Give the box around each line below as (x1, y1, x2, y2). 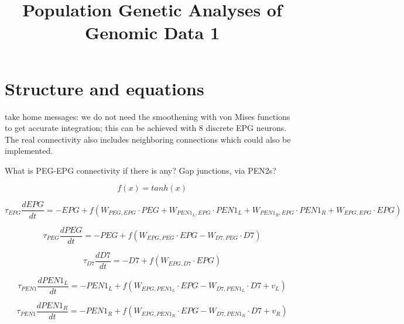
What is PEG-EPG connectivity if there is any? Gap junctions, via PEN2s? (5, 164, 276, 176)
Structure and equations (5, 76, 204, 100)
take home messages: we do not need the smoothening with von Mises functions (5, 110, 290, 122)
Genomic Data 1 (84, 20, 220, 44)
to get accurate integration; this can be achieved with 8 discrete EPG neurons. (5, 122, 287, 134)
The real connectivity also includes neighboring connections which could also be (5, 133, 291, 145)
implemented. (5, 144, 53, 157)
